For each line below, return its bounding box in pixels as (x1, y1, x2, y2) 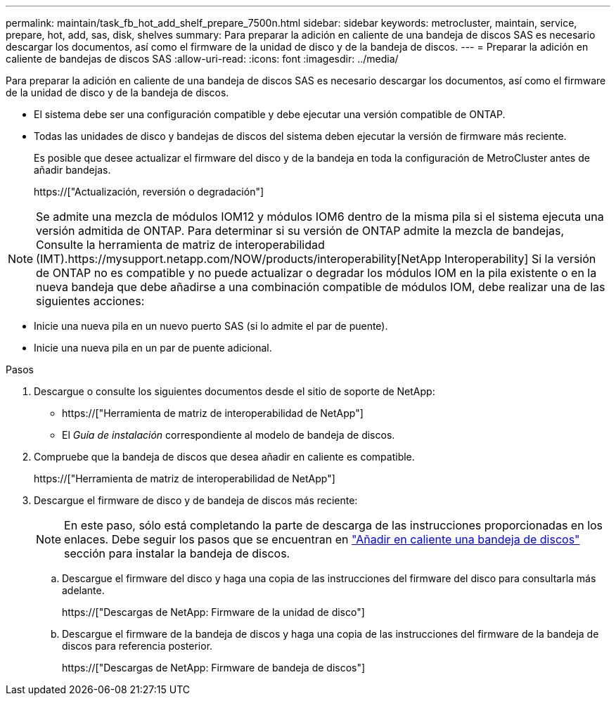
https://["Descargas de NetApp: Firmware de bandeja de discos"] (62, 662, 366, 674)
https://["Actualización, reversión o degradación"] (34, 186, 264, 198)
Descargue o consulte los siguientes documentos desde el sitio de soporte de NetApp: (34, 385, 435, 397)
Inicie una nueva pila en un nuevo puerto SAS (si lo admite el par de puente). (34, 320, 388, 332)
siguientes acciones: (36, 294, 145, 308)
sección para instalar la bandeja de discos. (64, 546, 290, 560)
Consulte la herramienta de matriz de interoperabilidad (36, 238, 325, 252)
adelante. (62, 584, 105, 596)
